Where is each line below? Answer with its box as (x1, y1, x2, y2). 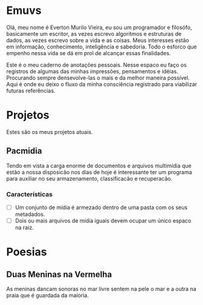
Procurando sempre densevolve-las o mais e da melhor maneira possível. (6, 74, 190, 81)
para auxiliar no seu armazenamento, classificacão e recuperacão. (6, 175, 173, 182)
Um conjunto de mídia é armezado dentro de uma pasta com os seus (15, 204, 188, 211)
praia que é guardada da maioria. (6, 292, 89, 299)
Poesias (6, 245, 47, 259)
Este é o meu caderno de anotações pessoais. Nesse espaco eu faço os (6, 61, 187, 69)
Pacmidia (6, 146, 42, 156)
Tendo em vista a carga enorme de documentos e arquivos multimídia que (6, 162, 192, 169)
